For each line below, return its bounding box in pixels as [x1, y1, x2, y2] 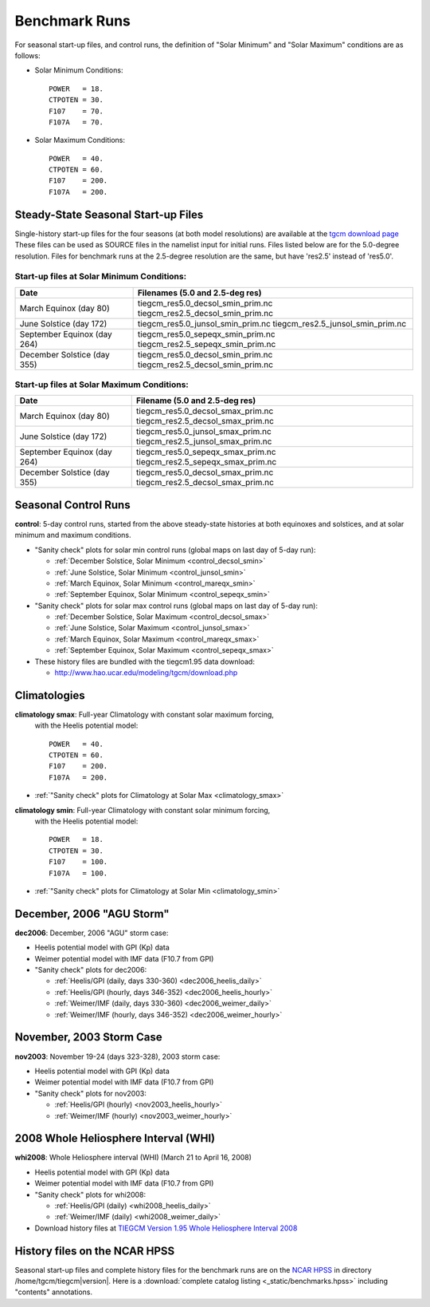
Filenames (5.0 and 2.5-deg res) [137, 287, 262, 298]
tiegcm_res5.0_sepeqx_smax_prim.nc [135, 447, 276, 458]
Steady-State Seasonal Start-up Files [14, 207, 204, 221]
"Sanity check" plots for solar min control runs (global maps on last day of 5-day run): [34, 545, 316, 555]
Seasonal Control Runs [14, 498, 131, 511]
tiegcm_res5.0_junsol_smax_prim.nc [135, 426, 272, 437]
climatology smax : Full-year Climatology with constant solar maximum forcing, [14, 709, 275, 719]
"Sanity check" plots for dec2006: [34, 965, 147, 975]
